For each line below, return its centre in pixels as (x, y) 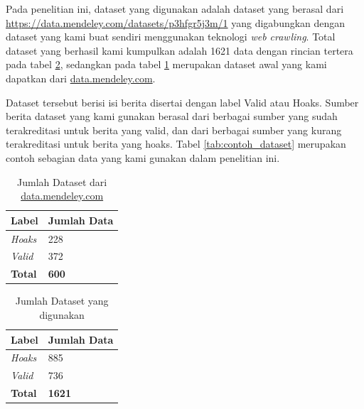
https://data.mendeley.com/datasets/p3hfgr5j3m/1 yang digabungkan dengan (176, 22)
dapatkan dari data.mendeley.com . (81, 78)
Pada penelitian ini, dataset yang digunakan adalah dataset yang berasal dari (175, 9)
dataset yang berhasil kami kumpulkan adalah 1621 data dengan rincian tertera (180, 50)
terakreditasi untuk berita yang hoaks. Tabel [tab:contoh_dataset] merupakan (176, 144)
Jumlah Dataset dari (62, 181)
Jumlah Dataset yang (62, 301)
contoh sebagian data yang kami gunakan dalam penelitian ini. (143, 157)
